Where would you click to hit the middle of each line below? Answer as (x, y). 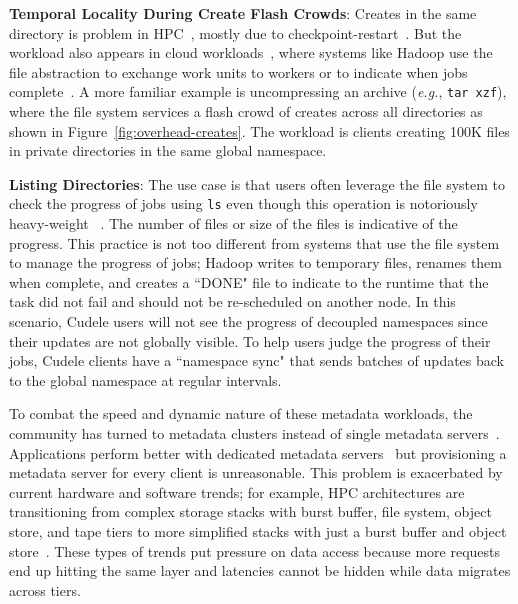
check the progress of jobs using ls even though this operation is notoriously (243, 203)
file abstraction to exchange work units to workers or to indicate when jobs (238, 71)
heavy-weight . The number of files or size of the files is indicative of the (233, 223)
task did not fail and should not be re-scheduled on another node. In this (232, 301)
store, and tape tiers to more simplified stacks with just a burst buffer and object (258, 530)
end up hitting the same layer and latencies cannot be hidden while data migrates (260, 570)
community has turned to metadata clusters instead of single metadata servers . (254, 433)
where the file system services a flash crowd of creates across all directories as (246, 111)
